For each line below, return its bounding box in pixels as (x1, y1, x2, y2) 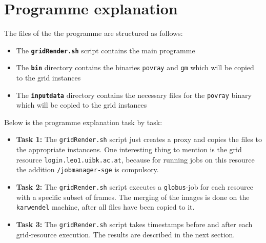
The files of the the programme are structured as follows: (4, 28, 183, 38)
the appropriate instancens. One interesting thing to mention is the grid (16, 144, 242, 155)
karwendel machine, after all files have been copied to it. (16, 201, 195, 212)
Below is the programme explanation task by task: (4, 116, 162, 127)
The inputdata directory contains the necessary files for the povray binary (16, 89, 252, 100)
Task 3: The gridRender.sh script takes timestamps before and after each (16, 218, 253, 229)
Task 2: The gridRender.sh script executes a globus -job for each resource (16, 181, 253, 192)
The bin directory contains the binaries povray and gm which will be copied (16, 62, 254, 73)
